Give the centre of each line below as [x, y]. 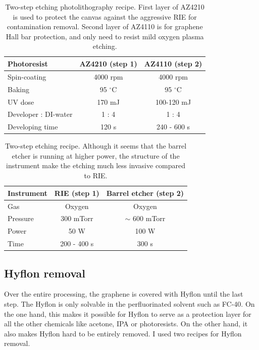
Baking [18, 89]
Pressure [21, 218]
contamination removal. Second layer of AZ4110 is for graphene [105, 26]
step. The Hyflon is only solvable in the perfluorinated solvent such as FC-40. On [129, 303]
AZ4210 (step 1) [108, 63]
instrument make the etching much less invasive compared [96, 165]
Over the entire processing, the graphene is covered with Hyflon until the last [124, 294]
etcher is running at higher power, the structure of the [96, 155]
